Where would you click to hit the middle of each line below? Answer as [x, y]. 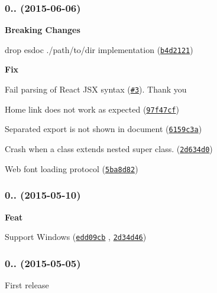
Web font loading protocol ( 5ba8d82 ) [72, 168]
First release [27, 285]
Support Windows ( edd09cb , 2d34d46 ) [76, 237]
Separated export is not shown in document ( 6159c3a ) [103, 129]
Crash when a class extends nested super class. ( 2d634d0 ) [109, 149]
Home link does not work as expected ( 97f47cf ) [92, 109]
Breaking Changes [43, 30]
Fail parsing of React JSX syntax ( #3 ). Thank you [96, 89]
